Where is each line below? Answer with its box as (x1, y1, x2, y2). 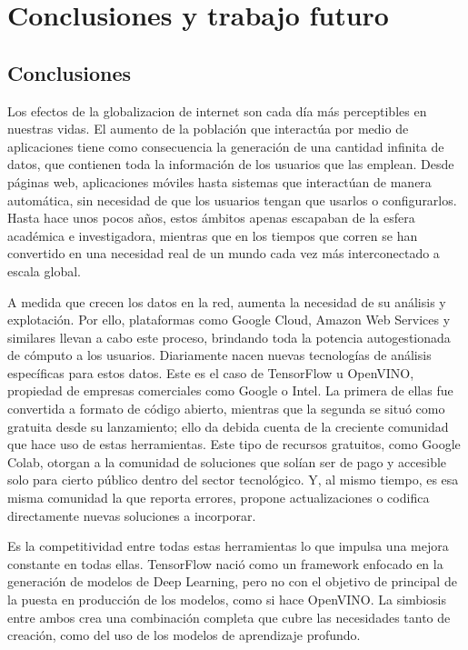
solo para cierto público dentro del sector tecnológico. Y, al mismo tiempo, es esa (7, 470, 459, 489)
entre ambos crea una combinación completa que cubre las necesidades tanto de (7, 607, 451, 626)
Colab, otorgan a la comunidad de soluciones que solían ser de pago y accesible (7, 452, 447, 471)
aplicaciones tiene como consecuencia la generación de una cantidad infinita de (7, 136, 444, 155)
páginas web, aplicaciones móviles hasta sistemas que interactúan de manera (7, 172, 432, 191)
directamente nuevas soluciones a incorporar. (7, 505, 256, 525)
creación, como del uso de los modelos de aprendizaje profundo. (7, 625, 361, 645)
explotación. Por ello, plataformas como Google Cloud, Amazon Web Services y (7, 310, 451, 329)
